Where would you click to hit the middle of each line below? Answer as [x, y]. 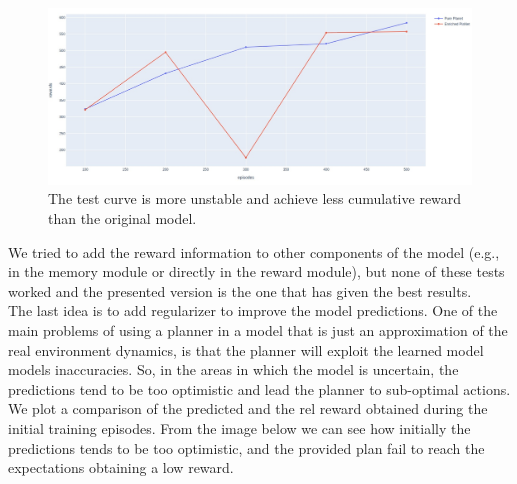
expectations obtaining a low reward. [121, 467]
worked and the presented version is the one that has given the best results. [240, 290]
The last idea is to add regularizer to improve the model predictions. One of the [253, 310]
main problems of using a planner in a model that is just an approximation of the [258, 329]
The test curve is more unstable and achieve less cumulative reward [255, 198]
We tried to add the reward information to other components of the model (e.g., [254, 251]
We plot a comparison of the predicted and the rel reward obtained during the [248, 408]
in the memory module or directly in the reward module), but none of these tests [256, 271]
